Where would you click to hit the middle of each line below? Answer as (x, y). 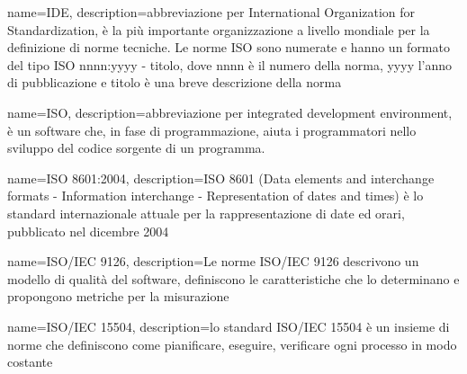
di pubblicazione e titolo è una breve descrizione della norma (175, 82)
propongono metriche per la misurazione (118, 296)
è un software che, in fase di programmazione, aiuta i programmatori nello (212, 130)
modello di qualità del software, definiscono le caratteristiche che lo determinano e (233, 278)
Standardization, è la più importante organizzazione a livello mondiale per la (219, 29)
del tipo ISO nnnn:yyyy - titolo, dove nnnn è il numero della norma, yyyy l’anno (230, 64)
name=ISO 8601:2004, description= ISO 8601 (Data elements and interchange (221, 178)
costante (30, 362)
